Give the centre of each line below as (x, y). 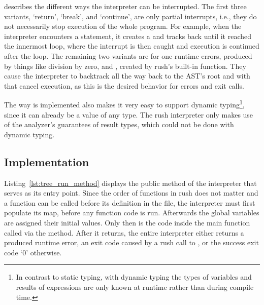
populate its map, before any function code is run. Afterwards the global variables (132, 213)
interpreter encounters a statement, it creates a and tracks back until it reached (128, 36)
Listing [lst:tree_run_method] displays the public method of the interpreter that (130, 183)
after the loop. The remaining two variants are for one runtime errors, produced (128, 55)
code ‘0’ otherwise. (33, 252)
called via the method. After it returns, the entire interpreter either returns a (124, 232)
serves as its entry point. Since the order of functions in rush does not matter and (131, 193)
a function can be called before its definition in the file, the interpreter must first (130, 202)
